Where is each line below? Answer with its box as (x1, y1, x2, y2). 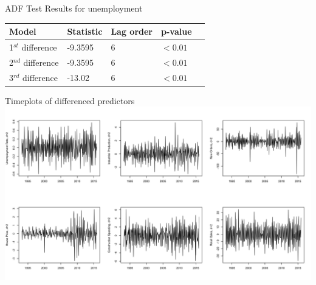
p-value (161, 25, 192, 38)
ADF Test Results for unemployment (5, 2, 143, 14)
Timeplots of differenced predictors (5, 94, 135, 107)
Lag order (111, 25, 153, 38)
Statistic (67, 25, 103, 38)
